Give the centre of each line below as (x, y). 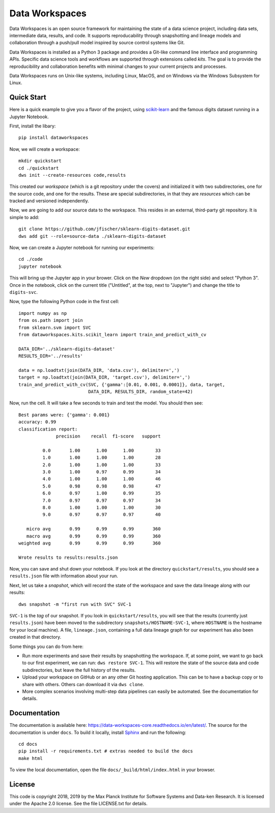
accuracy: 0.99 (37, 422)
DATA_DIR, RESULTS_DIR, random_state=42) (141, 392)
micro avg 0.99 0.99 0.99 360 (93, 529)
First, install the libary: (33, 126)
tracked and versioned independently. (49, 201)
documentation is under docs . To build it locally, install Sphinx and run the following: (98, 732)
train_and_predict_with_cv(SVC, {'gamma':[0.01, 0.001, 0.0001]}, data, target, (122, 384)
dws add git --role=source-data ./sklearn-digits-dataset (92, 236)
